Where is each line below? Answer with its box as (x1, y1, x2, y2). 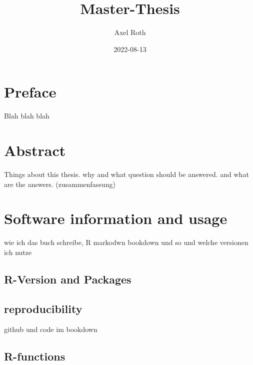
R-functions (4, 348, 65, 364)
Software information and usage (4, 208, 227, 228)
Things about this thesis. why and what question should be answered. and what (4, 168, 249, 179)
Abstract (4, 140, 66, 160)
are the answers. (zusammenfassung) (4, 178, 115, 189)
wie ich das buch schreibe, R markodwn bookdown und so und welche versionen (4, 237, 248, 247)
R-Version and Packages (4, 271, 131, 286)
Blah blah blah (4, 110, 49, 121)
